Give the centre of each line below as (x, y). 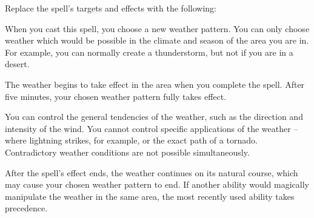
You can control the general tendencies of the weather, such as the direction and (154, 117)
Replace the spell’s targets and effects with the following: (111, 8)
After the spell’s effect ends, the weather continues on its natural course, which (152, 172)
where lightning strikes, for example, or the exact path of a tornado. (131, 140)
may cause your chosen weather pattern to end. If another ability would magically (157, 184)
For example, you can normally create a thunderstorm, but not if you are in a (149, 52)
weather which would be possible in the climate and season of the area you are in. (157, 40)
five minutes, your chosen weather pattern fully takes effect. (116, 96)
